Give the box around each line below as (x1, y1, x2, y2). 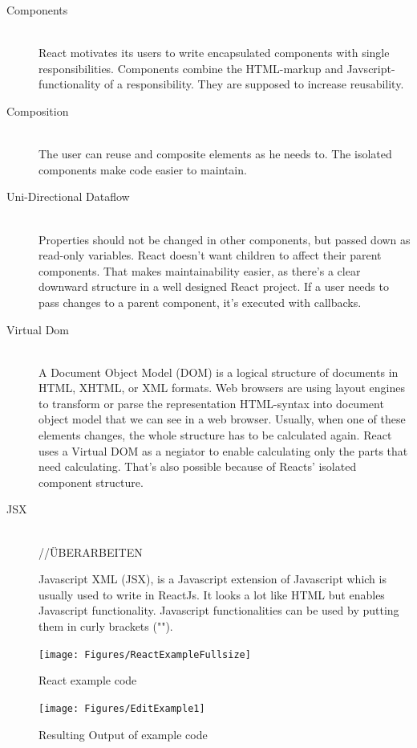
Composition (6, 102, 69, 119)
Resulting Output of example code (38, 726, 208, 742)
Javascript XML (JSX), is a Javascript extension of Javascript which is (38, 570, 387, 587)
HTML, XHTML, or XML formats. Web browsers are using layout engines (38, 379, 405, 396)
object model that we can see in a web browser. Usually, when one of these (38, 411, 406, 427)
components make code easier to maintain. (38, 161, 247, 178)
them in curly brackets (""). (38, 618, 173, 634)
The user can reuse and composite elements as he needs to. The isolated (38, 145, 392, 162)
